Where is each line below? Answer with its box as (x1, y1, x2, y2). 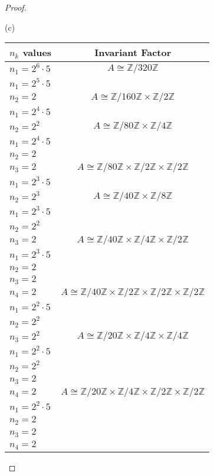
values (22, 45, 52, 60)
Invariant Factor (94, 45, 172, 60)
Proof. (5, 1, 27, 13)
